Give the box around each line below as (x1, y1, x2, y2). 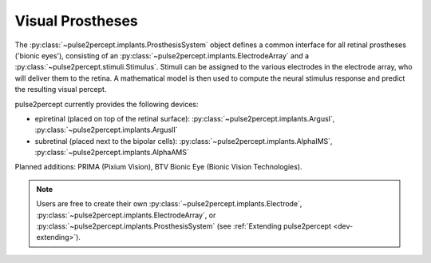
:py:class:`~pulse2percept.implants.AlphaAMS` (34, 148, 189, 157)
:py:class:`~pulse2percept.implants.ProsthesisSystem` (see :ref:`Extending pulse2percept (36, 221, 331, 231)
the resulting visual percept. (14, 85, 107, 94)
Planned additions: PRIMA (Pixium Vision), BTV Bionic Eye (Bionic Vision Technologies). (14, 162, 302, 172)
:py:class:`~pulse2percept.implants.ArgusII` (34, 125, 179, 135)
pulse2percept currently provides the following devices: (14, 99, 199, 109)
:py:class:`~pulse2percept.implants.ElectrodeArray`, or (36, 210, 216, 220)
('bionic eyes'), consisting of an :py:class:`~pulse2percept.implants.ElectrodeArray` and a (14, 50, 310, 60)
